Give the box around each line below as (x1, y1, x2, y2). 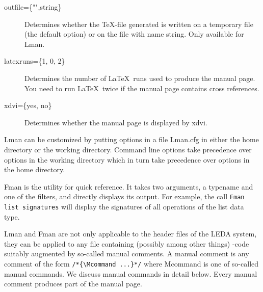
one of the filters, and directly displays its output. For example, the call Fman (4, 191, 245, 202)
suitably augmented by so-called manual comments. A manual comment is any (4, 248, 249, 259)
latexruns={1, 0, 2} (4, 56, 65, 66)
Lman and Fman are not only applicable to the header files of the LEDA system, (4, 228, 257, 239)
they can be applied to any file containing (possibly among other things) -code (4, 238, 249, 249)
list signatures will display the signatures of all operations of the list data (4, 201, 244, 211)
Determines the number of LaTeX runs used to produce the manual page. (24, 72, 255, 83)
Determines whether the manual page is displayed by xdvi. (24, 117, 207, 127)
